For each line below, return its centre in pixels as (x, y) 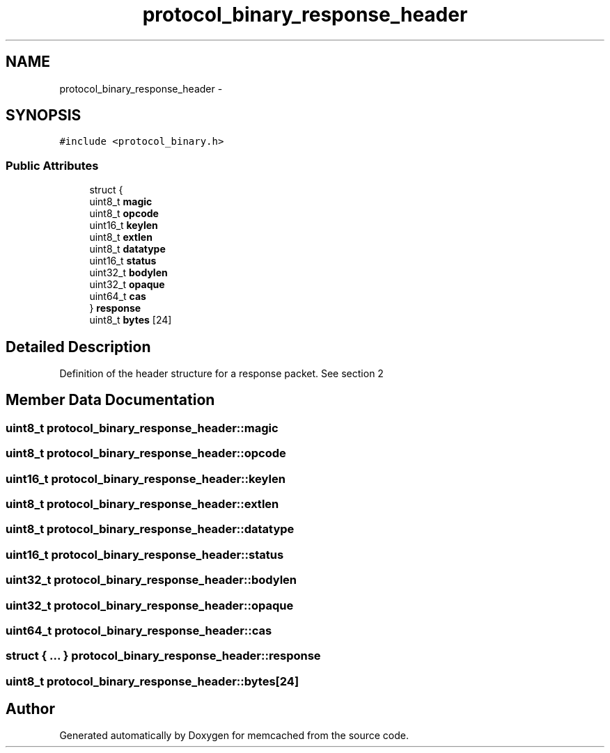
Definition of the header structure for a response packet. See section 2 (221, 374)
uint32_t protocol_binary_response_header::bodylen (151, 580)
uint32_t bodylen (128, 273)
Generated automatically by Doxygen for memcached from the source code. (234, 736)
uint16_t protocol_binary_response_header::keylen (146, 478)
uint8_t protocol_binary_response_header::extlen (142, 504)
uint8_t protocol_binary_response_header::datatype (150, 529)
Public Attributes (52, 165)
